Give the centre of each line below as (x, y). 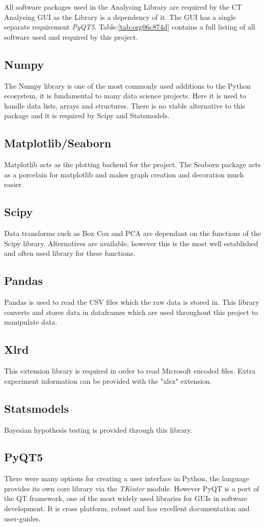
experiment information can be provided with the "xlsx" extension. (108, 380)
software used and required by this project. (71, 36)
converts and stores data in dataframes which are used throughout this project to (131, 312)
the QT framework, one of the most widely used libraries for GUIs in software (126, 498)
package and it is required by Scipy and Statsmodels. (87, 115)
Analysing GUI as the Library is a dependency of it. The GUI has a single (120, 17)
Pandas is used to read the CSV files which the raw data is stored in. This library (132, 302)
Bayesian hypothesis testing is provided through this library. (98, 429)
